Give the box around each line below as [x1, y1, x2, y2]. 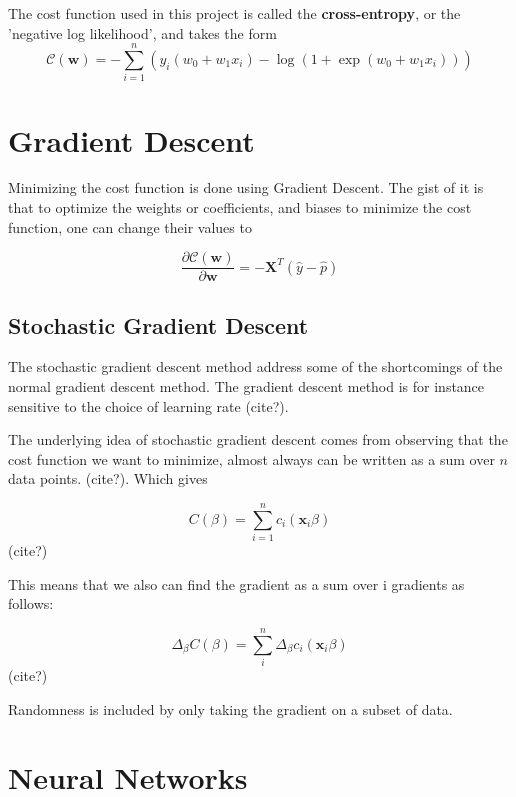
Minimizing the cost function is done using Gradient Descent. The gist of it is [8, 177, 484, 198]
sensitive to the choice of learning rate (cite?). [8, 395, 289, 416]
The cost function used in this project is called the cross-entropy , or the [8, 3, 461, 23]
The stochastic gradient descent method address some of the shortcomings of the [8, 356, 503, 377]
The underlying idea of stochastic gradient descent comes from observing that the [8, 429, 508, 450]
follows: [8, 593, 54, 614]
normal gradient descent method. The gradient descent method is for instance [8, 376, 485, 397]
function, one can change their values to [8, 216, 252, 237]
